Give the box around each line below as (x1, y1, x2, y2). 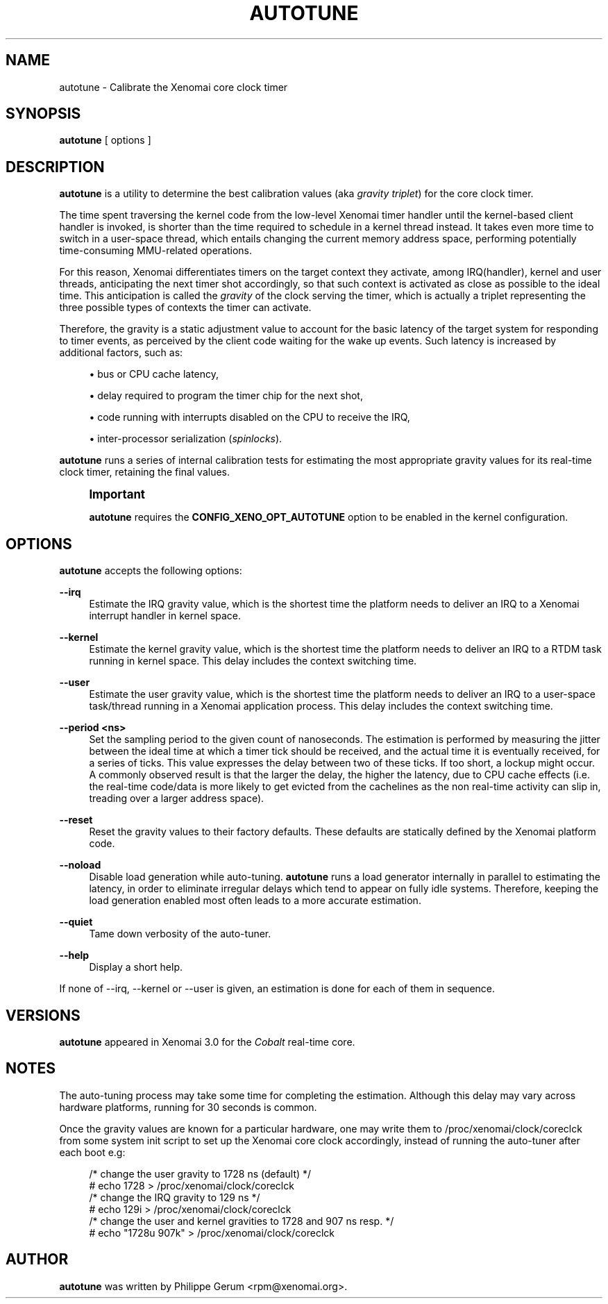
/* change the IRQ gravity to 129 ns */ (89, 1191, 260, 1203)
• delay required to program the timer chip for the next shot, (89, 390, 363, 402)
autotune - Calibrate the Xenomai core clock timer (59, 81, 288, 93)
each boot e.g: (59, 1146, 126, 1158)
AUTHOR (6, 1251, 69, 1269)
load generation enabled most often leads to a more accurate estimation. (89, 894, 421, 907)
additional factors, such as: (59, 346, 183, 359)
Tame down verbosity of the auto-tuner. (89, 928, 271, 940)
